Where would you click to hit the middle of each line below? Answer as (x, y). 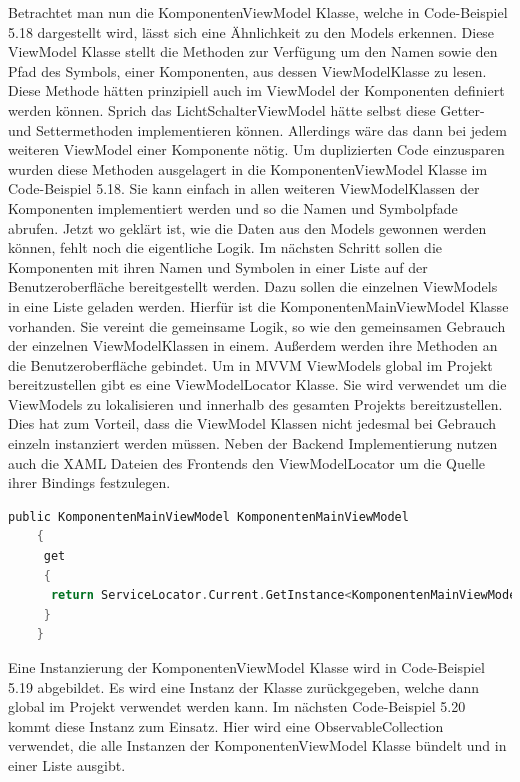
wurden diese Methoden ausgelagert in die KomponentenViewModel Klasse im (248, 168)
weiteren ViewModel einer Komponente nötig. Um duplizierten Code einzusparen (256, 149)
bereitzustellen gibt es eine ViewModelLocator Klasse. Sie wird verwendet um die (257, 384)
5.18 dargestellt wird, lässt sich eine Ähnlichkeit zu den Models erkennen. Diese (251, 31)
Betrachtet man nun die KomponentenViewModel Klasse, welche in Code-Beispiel (258, 12)
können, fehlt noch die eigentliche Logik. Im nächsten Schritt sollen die (225, 247)
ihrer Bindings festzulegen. (89, 482)
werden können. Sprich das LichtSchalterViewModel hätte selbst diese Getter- (246, 109)
